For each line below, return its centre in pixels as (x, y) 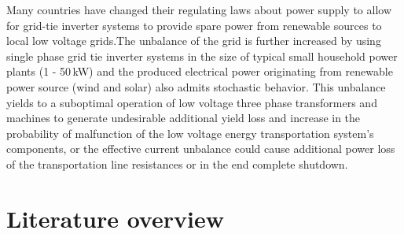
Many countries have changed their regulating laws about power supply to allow (199, 9)
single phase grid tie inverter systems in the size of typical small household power (202, 56)
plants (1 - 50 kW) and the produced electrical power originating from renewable (200, 71)
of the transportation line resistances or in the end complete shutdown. (177, 163)
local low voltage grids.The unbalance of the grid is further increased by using (194, 41)
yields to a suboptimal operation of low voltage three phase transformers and (192, 102)
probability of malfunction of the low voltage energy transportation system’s (190, 133)
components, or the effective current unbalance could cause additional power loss (201, 149)
